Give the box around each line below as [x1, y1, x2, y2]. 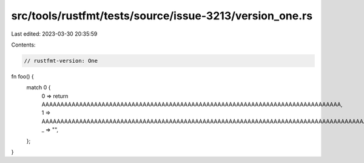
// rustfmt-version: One [24, 57, 98, 64]
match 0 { [26, 84, 51, 91]
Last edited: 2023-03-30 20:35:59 [11, 30, 98, 37]
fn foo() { [11, 72, 35, 80]
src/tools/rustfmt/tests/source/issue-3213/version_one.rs [11, 9, 312, 22]
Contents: [11, 41, 36, 48]
